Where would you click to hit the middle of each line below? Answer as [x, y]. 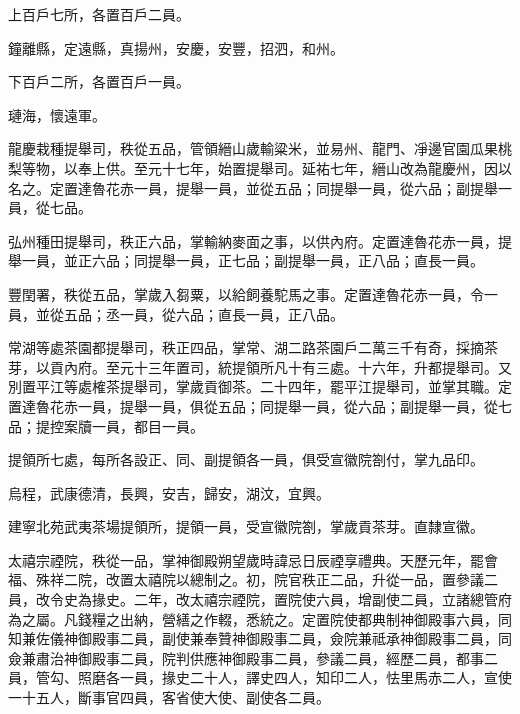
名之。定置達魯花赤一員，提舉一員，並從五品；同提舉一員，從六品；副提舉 [253, 187]
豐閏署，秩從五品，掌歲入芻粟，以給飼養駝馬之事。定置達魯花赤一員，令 [246, 293]
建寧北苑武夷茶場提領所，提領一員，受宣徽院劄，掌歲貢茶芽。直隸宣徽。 [246, 526]
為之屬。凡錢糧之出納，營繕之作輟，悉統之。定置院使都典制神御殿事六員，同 [260, 618]
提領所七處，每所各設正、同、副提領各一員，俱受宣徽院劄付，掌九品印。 [246, 459]
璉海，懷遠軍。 [57, 114]
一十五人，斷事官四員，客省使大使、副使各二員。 [169, 697]
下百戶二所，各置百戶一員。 [99, 81]
